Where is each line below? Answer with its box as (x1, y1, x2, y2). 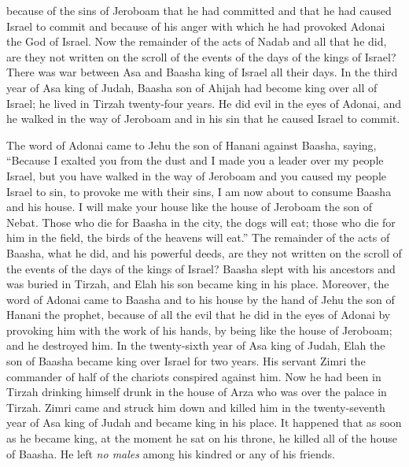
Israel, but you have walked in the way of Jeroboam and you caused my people (6, 167, 387, 183)
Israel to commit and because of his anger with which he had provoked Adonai (6, 17, 385, 34)
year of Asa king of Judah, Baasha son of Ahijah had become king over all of (6, 79, 378, 95)
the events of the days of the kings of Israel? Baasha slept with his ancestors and (6, 260, 396, 276)
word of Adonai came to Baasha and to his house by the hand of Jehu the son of (6, 291, 395, 307)
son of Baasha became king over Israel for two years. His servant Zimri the (6, 353, 366, 369)
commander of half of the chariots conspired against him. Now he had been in (6, 368, 381, 384)
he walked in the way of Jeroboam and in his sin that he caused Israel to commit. (6, 110, 400, 127)
